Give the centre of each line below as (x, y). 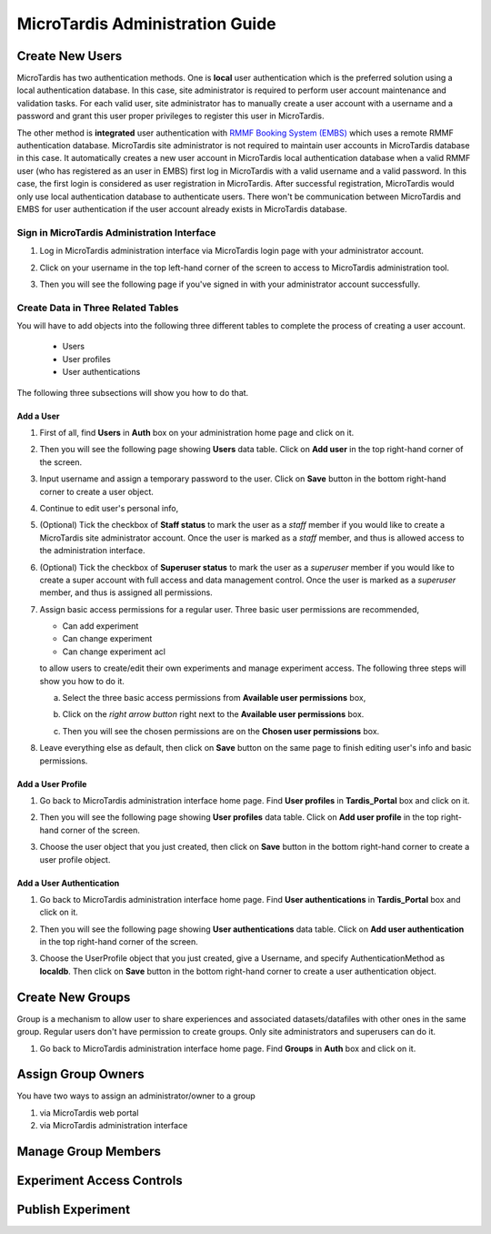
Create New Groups (74, 997)
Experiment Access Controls (100, 1181)
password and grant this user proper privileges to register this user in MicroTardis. (170, 116)
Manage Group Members (89, 1152)
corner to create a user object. (97, 491)
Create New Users (70, 56)
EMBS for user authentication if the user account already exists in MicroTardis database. (182, 208)
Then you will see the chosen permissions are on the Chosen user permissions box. (221, 731)
